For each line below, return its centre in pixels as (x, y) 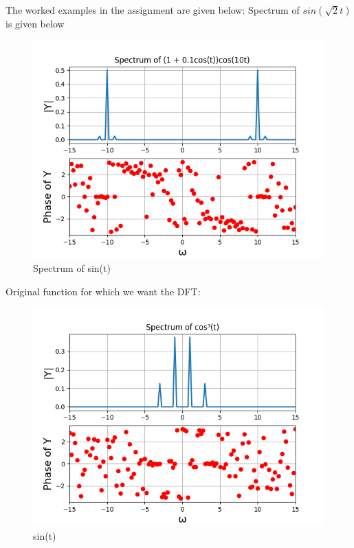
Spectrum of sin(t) (72, 268)
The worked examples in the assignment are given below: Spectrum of (153, 10)
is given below (35, 23)
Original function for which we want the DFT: (103, 291)
